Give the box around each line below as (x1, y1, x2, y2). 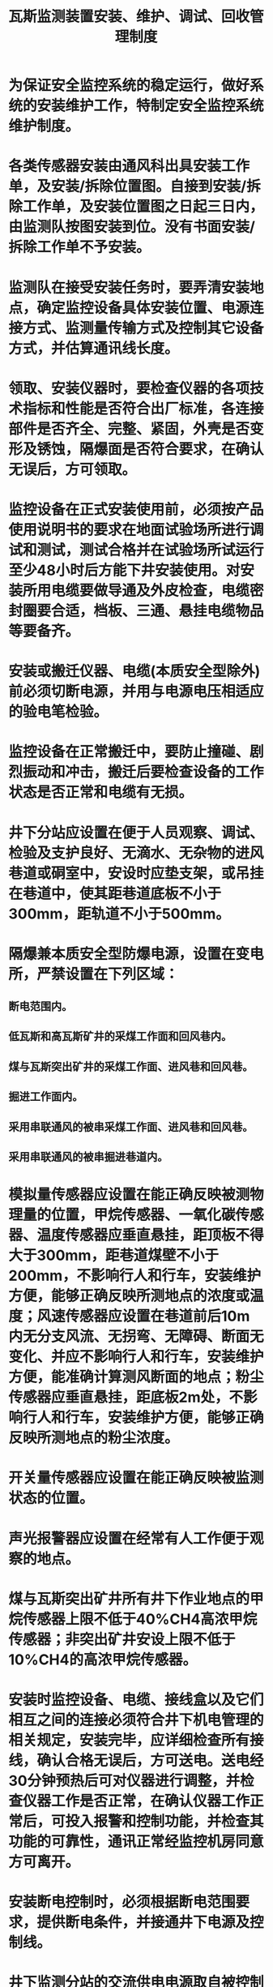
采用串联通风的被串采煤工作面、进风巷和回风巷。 (8, 1120, 254, 1133)
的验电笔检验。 (8, 703, 109, 722)
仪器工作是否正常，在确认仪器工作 (23, 1792, 250, 1810)
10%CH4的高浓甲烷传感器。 (8, 1651, 197, 1668)
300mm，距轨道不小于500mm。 (8, 905, 231, 923)
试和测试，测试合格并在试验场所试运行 (8, 541, 265, 559)
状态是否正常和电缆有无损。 (8, 783, 194, 802)
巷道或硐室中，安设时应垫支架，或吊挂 (8, 864, 265, 882)
